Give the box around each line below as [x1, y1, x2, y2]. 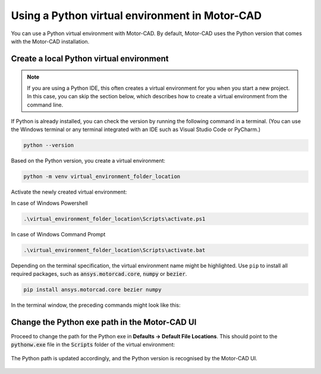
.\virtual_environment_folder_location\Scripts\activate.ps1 [23, 215, 206, 222]
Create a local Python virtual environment [11, 54, 169, 64]
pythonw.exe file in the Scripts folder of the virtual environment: [11, 341, 175, 348]
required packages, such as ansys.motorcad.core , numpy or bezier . [11, 270, 187, 277]
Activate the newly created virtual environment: [11, 188, 127, 196]
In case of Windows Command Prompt [11, 230, 106, 238]
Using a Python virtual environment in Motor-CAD [11, 9, 262, 22]
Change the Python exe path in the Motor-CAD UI [11, 317, 197, 327]
